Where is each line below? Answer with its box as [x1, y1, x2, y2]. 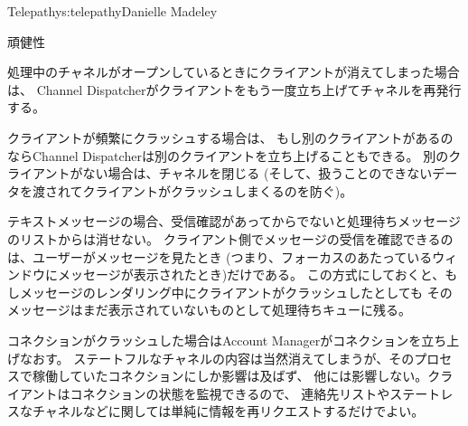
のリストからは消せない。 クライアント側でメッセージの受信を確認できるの [7, 229, 454, 248]
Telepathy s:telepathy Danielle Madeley [7, 2, 218, 20]
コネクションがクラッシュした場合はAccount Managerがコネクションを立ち [7, 330, 447, 349]
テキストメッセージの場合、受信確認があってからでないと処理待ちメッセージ [7, 212, 461, 231]
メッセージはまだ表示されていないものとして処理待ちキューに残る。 [7, 300, 411, 319]
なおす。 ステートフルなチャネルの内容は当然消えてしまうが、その [19, 348, 415, 367]
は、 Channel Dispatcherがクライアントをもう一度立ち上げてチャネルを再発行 [7, 80, 462, 99]
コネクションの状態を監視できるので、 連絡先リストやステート [70, 383, 441, 402]
